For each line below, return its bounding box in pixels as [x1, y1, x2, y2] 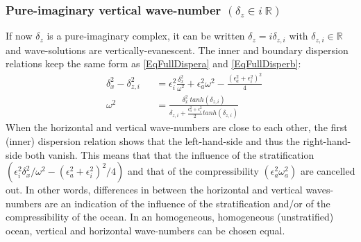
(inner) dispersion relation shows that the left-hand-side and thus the [6, 134, 300, 148]
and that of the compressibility [127, 164, 259, 178]
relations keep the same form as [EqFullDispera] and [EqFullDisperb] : [6, 56, 301, 71]
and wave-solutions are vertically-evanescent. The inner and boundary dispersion [6, 42, 349, 57]
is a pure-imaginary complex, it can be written [47, 28, 245, 43]
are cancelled [300, 164, 355, 178]
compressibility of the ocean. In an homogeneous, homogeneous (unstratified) [6, 209, 334, 224]
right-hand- [303, 134, 351, 148]
